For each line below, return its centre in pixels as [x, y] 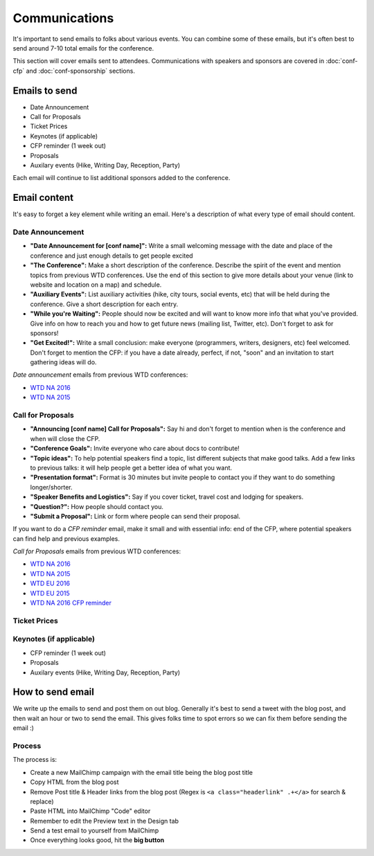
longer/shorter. [51, 487]
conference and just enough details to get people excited [112, 256]
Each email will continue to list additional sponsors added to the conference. [122, 178]
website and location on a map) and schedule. [96, 285]
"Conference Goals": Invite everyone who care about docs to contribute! [135, 448]
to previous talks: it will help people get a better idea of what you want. [131, 467]
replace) [42, 801]
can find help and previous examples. [66, 538]
